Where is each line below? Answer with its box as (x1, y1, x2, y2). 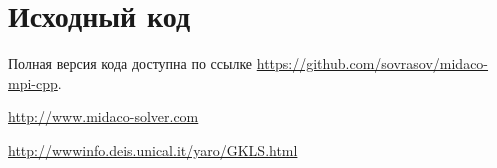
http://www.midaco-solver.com (8, 106, 199, 127)
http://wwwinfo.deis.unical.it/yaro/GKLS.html (8, 139, 298, 160)
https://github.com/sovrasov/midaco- (256, 53, 489, 74)
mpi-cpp (8, 72, 58, 93)
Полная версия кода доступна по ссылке (8, 53, 253, 74)
